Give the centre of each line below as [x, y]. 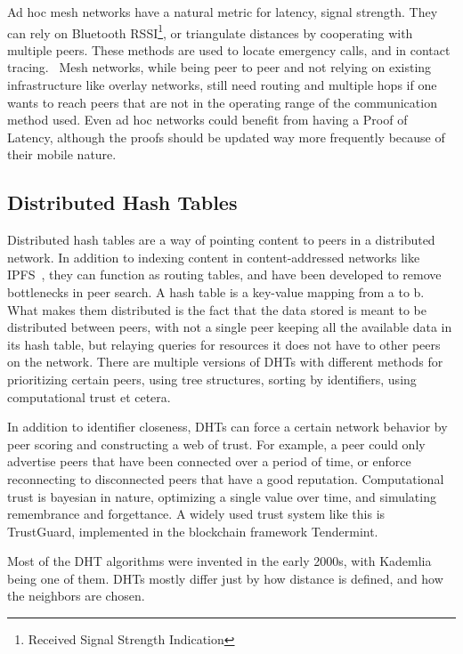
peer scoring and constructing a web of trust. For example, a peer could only [216, 444]
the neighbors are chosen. [76, 596]
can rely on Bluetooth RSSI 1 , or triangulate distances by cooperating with [210, 31]
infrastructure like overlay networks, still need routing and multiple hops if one [222, 85]
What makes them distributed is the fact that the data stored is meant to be [217, 309]
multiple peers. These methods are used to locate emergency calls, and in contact [229, 49]
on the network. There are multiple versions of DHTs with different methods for [225, 362]
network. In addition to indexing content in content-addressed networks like [214, 257]
